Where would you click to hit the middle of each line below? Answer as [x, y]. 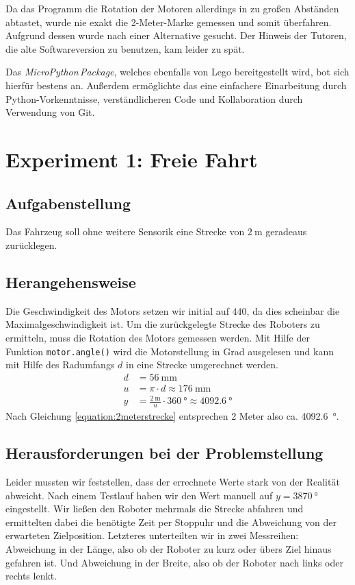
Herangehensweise [71, 282]
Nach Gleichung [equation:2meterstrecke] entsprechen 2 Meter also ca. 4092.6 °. [172, 416]
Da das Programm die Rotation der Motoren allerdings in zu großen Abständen [172, 8]
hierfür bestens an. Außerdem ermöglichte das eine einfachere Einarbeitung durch [176, 85]
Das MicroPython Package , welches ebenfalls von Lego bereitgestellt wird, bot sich [177, 72]
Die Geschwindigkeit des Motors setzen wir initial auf [117, 310]
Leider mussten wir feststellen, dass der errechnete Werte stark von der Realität [173, 481]
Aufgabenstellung [68, 203]
